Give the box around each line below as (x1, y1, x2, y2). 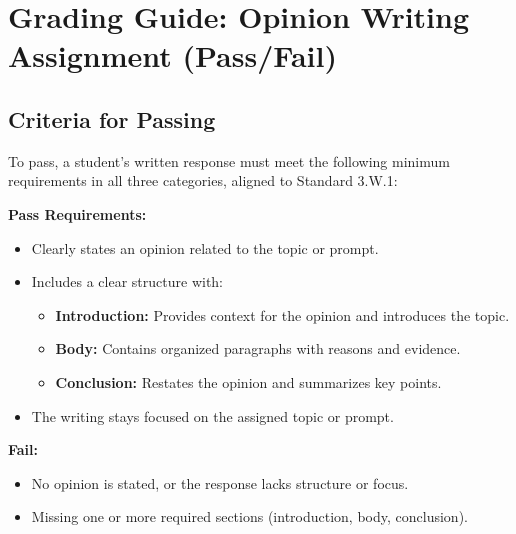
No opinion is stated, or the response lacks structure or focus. (31, 472, 409, 493)
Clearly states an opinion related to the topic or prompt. (31, 237, 379, 258)
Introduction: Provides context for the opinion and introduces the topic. (55, 304, 510, 325)
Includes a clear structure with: (31, 271, 224, 292)
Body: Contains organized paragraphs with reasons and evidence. (55, 338, 461, 359)
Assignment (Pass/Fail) (8, 35, 337, 76)
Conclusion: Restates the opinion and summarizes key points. (55, 371, 442, 392)
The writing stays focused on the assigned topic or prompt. (31, 405, 394, 426)
